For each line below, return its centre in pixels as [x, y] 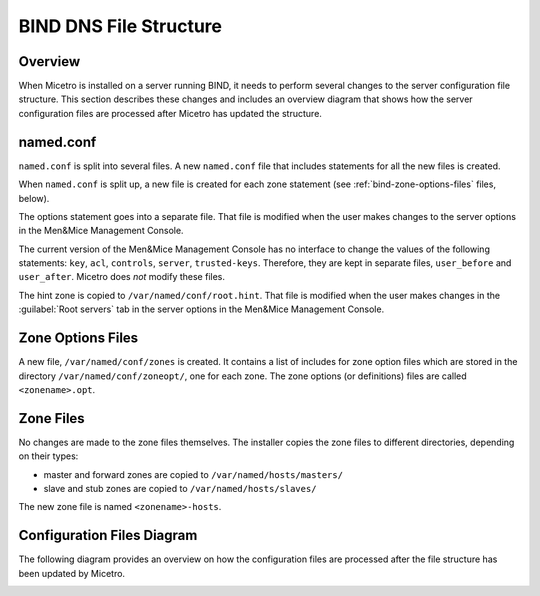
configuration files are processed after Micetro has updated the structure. [170, 113]
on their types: [48, 456]
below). [34, 198]
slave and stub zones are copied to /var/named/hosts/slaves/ [180, 489]
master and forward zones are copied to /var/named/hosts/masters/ [193, 474]
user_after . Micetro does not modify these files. [121, 277]
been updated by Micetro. [71, 573]
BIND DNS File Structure [120, 26]
